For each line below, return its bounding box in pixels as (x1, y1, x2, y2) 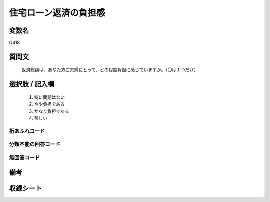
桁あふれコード (9, 127, 45, 134)
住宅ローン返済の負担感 (9, 7, 105, 18)
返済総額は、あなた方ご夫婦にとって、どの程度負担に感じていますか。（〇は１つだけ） (21, 67, 198, 73)
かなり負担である (34, 108, 69, 114)
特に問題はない (34, 94, 65, 100)
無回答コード (9, 154, 40, 161)
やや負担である (34, 101, 65, 107)
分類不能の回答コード (9, 141, 61, 148)
